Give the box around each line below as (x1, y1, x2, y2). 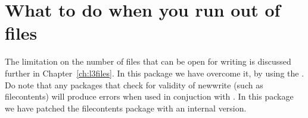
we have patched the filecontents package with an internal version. (5, 101, 247, 114)
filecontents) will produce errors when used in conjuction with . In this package (5, 90, 294, 103)
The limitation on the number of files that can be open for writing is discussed (5, 55, 291, 68)
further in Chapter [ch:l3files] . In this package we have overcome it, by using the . (5, 66, 304, 79)
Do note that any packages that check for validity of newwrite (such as (5, 78, 263, 91)
